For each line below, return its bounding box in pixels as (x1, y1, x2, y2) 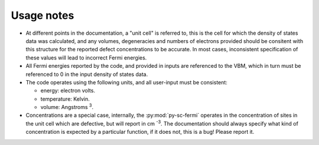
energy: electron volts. (40, 87, 96, 94)
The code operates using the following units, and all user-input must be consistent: (25, 78, 227, 85)
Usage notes (11, 9, 74, 22)
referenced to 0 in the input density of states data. (25, 71, 148, 78)
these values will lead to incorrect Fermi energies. (25, 54, 147, 61)
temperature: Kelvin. (40, 95, 90, 103)
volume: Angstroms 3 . (40, 103, 94, 111)
